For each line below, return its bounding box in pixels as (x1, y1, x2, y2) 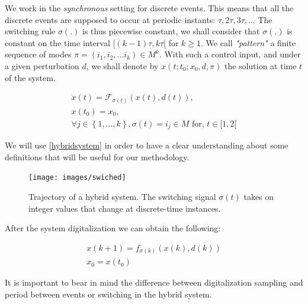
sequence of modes (5, 48, 72, 60)
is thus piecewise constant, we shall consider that (82, 25, 260, 37)
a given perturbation (5, 59, 79, 72)
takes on (243, 190, 274, 203)
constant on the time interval (5, 36, 110, 48)
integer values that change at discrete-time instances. (28, 202, 221, 214)
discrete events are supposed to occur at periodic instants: (5, 13, 216, 25)
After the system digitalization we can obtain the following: (5, 222, 221, 234)
